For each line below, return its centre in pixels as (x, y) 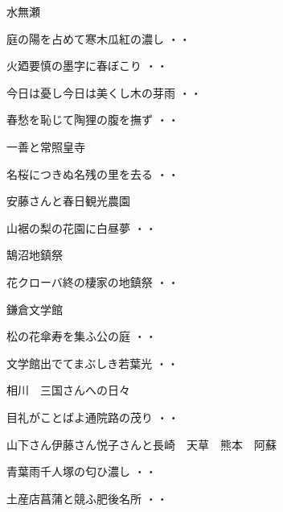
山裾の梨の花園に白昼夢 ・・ (82, 227)
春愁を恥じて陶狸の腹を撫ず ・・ (93, 120)
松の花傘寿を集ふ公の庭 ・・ (82, 336)
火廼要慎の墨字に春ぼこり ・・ (87, 66)
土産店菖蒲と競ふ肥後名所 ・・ (87, 498)
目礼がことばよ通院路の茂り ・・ (93, 417)
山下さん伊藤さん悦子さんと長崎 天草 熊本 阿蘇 (141, 444)
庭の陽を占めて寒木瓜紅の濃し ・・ (98, 38)
